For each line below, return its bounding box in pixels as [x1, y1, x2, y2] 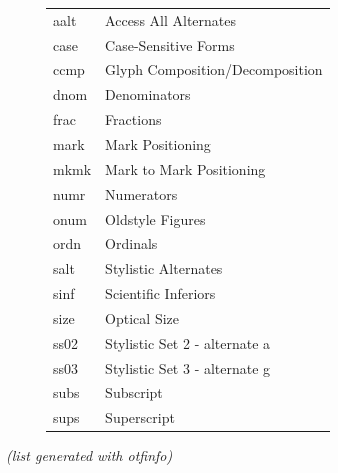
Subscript [105, 382, 163, 403]
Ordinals [105, 233, 158, 254]
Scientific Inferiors [105, 283, 216, 304]
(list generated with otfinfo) [6, 445, 173, 466]
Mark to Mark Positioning [105, 158, 266, 179]
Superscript [105, 407, 175, 428]
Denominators [105, 84, 191, 105]
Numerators [105, 183, 178, 204]
